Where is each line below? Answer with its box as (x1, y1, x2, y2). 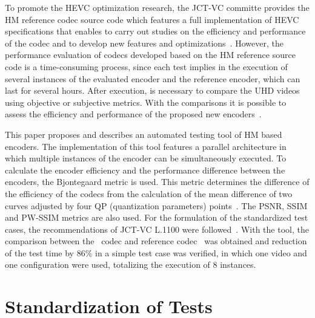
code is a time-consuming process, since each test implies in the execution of (5, 60, 288, 73)
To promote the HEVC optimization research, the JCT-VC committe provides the (5, 1, 310, 13)
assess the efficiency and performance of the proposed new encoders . (5, 108, 262, 120)
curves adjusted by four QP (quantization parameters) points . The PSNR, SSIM (5, 199, 308, 212)
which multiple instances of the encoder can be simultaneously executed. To (5, 152, 287, 164)
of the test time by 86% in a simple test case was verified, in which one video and (5, 246, 307, 259)
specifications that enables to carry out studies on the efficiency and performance (5, 25, 306, 37)
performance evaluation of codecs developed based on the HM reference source (5, 48, 296, 61)
